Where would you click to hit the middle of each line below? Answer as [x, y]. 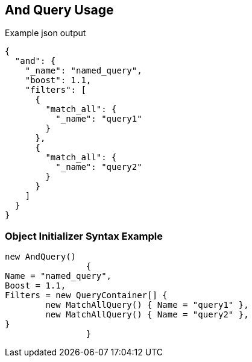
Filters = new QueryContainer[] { [86, 295]
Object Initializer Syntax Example [84, 236]
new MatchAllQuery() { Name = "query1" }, [147, 305]
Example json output [46, 33]
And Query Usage [59, 10]
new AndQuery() [41, 257]
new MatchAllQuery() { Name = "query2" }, [147, 315]
